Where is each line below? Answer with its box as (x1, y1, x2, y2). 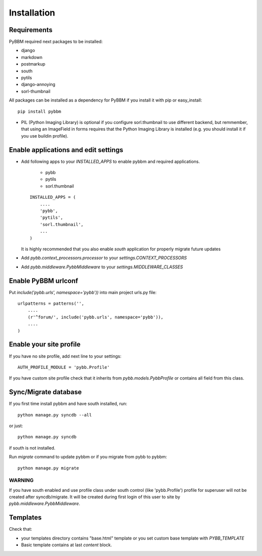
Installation (9, 7, 55, 18)
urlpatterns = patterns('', (17, 301, 84, 306)
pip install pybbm (17, 108, 62, 114)
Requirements (9, 26, 53, 34)
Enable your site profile (9, 340, 81, 348)
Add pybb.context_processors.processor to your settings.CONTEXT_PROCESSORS (21, 255, 187, 261)
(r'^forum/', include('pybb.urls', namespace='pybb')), (27, 314, 164, 320)
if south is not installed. (9, 445, 56, 451)
